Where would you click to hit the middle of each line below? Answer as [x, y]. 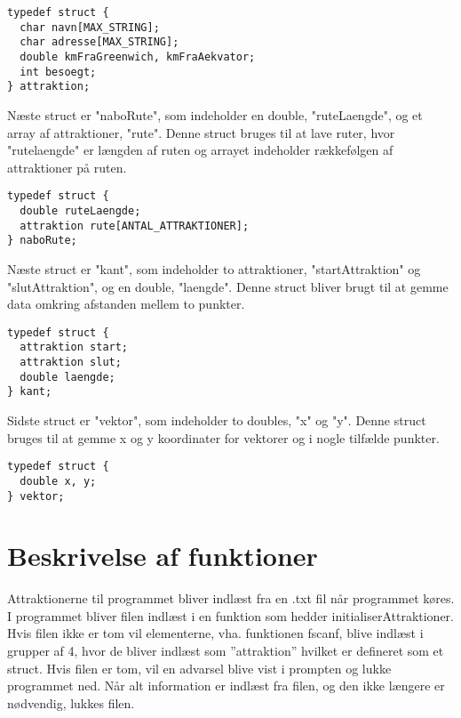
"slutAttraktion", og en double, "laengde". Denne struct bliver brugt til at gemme [228, 286]
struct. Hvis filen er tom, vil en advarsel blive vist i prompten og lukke [199, 668]
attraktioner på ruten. [67, 167]
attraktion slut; [71, 363]
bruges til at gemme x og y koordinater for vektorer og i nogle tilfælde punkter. [223, 437]
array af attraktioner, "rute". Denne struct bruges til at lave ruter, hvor [201, 132]
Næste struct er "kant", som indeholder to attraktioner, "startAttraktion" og [214, 268]
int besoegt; [58, 72]
